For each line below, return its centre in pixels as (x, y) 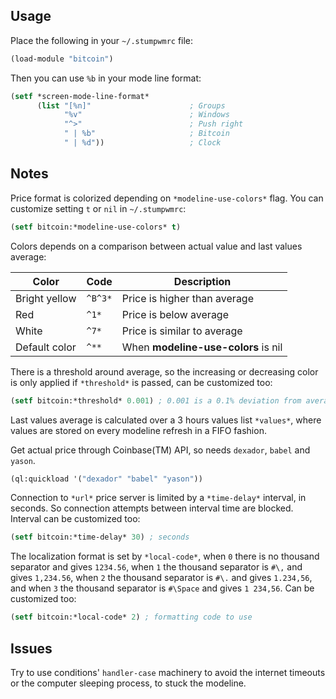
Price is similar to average (182, 331)
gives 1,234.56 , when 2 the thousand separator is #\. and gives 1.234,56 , (161, 578)
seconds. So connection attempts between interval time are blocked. (152, 508)
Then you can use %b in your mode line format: (106, 78)
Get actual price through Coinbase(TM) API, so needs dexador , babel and (160, 450)
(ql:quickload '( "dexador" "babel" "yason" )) (106, 479)
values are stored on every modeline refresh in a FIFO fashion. (138, 430)
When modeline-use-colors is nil (202, 347)
